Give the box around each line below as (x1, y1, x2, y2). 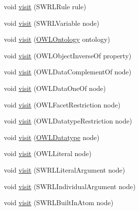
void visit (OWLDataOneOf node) (4, 83, 106, 93)
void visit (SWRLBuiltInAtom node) (4, 197, 114, 208)
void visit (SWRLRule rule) (4, 1, 87, 11)
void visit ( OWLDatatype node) (4, 132, 100, 142)
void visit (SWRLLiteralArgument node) (4, 164, 125, 175)
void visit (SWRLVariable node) (4, 18, 100, 28)
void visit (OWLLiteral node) (4, 148, 92, 158)
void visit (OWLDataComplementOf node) (4, 67, 132, 77)
